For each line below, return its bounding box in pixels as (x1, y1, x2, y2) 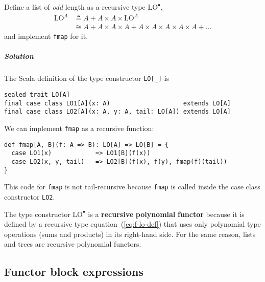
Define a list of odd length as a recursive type (4, 2, 146, 12)
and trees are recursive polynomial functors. (4, 238, 141, 249)
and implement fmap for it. (4, 31, 88, 41)
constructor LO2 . (4, 191, 55, 202)
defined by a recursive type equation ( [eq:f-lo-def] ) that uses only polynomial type (4, 219, 261, 229)
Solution (4, 51, 34, 61)
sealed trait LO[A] (4, 91, 70, 99)
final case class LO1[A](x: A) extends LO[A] (4, 99, 231, 107)
